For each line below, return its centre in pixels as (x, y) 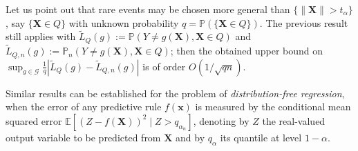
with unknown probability (124, 22)
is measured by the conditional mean (273, 107)
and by (190, 137)
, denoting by (221, 120)
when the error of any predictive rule (84, 107)
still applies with (41, 36)
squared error (34, 120)
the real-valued (294, 120)
